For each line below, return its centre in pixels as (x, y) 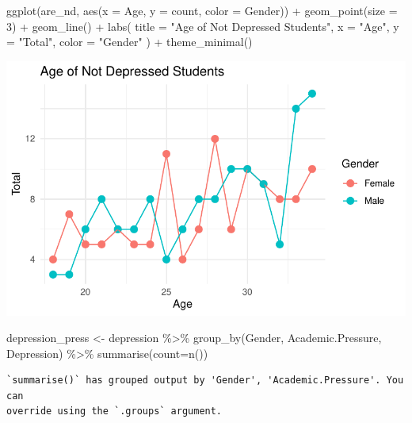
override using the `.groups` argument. (114, 411)
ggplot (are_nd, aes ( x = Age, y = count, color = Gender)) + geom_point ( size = (202, 10)
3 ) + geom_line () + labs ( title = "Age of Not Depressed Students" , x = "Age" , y (203, 26)
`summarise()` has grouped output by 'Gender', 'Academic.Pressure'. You (205, 381)
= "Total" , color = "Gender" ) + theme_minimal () (130, 42)
